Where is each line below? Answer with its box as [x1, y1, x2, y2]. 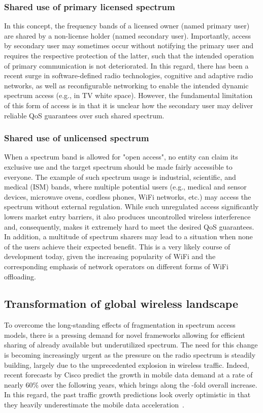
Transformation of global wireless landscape [4, 296, 239, 311]
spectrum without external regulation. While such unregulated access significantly [4, 201, 259, 212]
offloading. [4, 271, 37, 281]
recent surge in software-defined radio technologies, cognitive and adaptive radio [4, 70, 253, 81]
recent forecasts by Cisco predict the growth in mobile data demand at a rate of [4, 369, 253, 380]
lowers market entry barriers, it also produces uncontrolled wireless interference [4, 211, 251, 221]
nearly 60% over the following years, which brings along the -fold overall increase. [4, 379, 257, 390]
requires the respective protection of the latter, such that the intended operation [4, 50, 254, 60]
